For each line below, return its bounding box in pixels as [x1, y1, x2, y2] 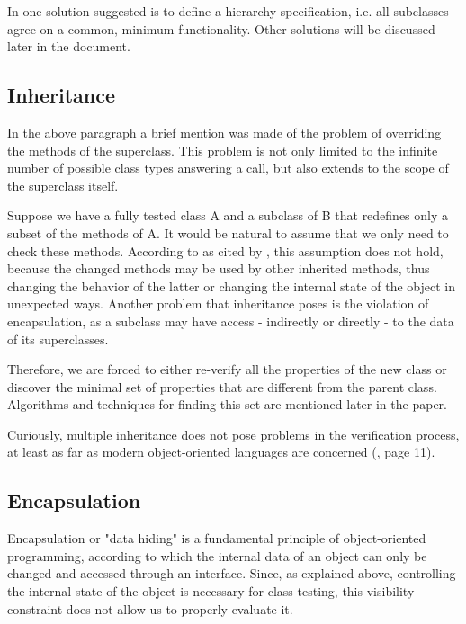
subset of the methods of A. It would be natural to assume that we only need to [7, 223, 449, 242]
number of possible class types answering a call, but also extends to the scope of [7, 158, 449, 177]
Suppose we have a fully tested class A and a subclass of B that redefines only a [7, 206, 449, 225]
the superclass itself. [7, 175, 119, 194]
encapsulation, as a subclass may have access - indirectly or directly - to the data [7, 311, 454, 330]
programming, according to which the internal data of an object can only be [7, 546, 427, 565]
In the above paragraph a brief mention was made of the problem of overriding [7, 122, 442, 141]
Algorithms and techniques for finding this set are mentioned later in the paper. [7, 395, 447, 414]
